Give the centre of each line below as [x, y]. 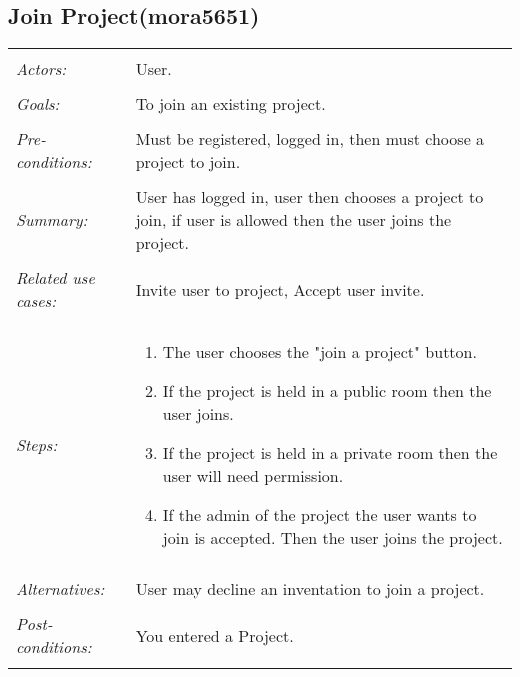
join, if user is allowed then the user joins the [293, 220]
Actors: [41, 69]
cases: [36, 301]
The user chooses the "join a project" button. [319, 352]
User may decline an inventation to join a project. [310, 589]
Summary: [52, 220]
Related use [55, 278]
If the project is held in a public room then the [327, 391]
